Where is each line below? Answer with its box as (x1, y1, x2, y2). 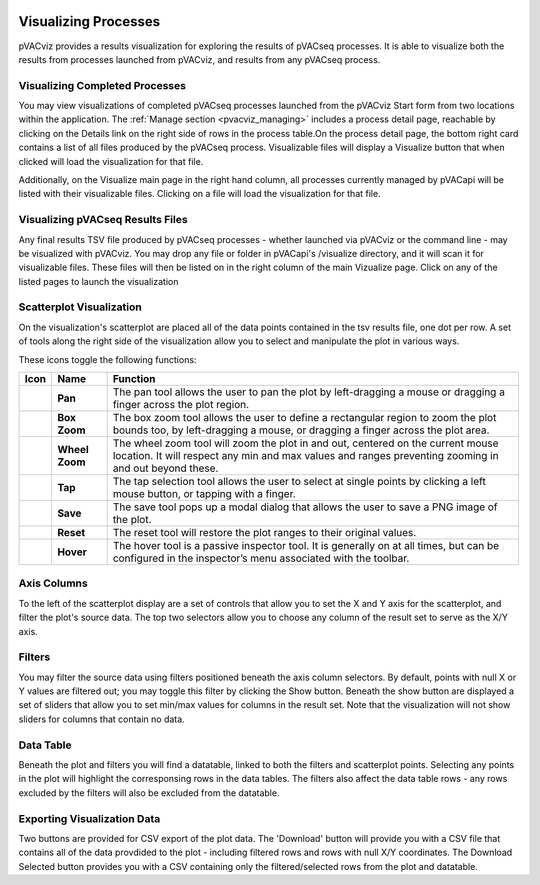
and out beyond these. (112, 461, 219, 475)
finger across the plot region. (112, 398, 250, 412)
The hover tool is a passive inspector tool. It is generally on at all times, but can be (112, 539, 500, 553)
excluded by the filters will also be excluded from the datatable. (18, 786, 280, 799)
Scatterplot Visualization (18, 300, 142, 314)
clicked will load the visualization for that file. (18, 155, 204, 167)
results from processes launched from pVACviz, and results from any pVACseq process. (18, 53, 381, 65)
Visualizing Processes (18, 13, 160, 30)
